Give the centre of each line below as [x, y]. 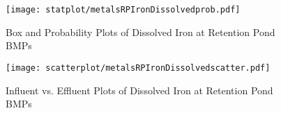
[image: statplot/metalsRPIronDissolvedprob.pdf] [123, 10]
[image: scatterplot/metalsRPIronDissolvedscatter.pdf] [138, 68]
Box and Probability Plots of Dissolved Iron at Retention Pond [140, 32]
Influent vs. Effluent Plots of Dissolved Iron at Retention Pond [139, 90]
